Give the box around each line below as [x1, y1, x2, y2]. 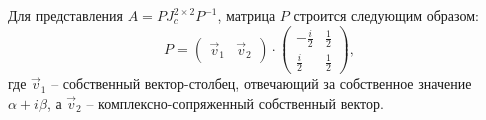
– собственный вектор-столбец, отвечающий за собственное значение [51, 73, 472, 94]
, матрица [217, 5, 276, 25]
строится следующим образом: [293, 5, 479, 25]
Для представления [8, 5, 124, 25]
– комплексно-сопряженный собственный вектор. [86, 93, 384, 113]
